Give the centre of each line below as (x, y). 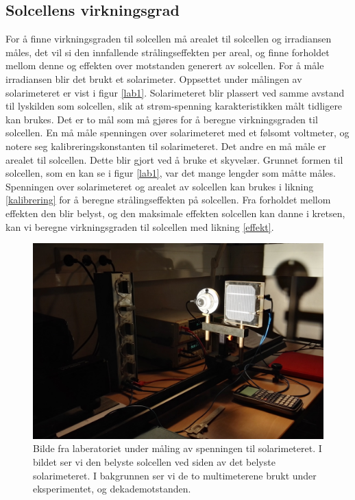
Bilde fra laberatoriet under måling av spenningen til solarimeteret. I (177, 448)
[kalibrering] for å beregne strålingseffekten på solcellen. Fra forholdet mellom (168, 200)
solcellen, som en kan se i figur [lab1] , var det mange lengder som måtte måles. (171, 173)
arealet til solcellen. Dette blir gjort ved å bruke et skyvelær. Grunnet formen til (174, 159)
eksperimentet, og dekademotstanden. (112, 489)
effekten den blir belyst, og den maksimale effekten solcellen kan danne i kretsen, (175, 213)
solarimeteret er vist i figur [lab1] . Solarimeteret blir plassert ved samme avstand (175, 92)
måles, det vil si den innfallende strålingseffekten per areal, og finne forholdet (168, 52)
